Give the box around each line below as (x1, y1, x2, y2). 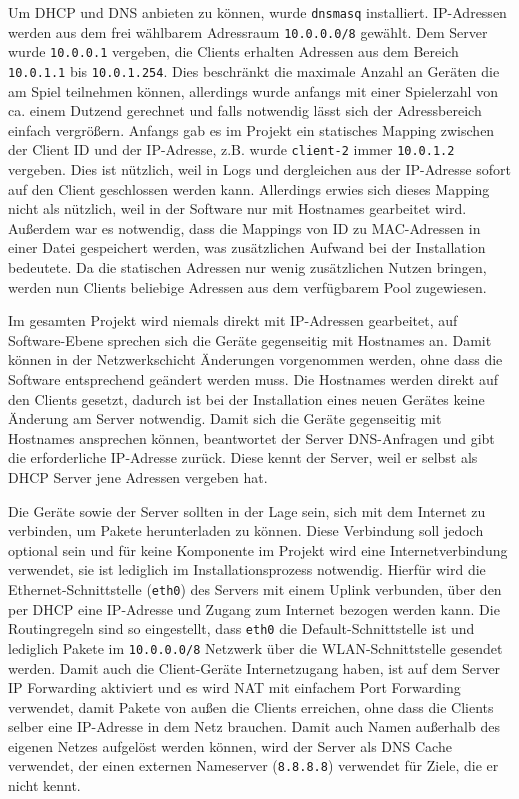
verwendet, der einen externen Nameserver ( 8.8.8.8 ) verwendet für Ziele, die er (8, 755, 499, 776)
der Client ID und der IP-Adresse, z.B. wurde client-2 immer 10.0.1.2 (8, 139, 455, 160)
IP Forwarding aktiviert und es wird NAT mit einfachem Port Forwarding (8, 677, 461, 698)
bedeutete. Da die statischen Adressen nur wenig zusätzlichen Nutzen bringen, (8, 257, 487, 278)
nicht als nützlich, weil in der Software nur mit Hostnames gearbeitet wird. (8, 198, 467, 219)
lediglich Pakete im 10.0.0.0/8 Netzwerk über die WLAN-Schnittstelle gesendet (8, 637, 503, 658)
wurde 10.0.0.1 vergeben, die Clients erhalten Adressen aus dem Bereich (8, 41, 459, 62)
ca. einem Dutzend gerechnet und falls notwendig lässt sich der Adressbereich (8, 100, 482, 121)
